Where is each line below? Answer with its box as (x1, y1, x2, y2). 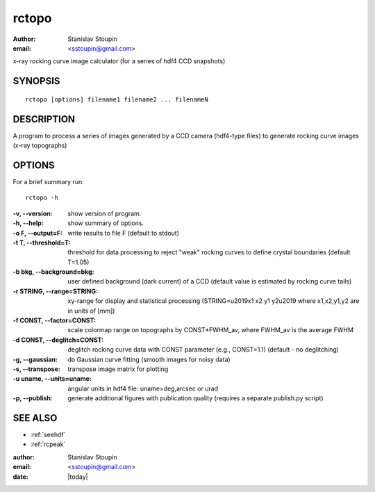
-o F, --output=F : (12, 229, 63, 237)
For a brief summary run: (12, 177, 84, 186)
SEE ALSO (12, 412, 58, 424)
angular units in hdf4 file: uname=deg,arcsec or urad (67, 384, 219, 393)
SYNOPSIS (12, 75, 60, 87)
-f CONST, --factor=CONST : (12, 316, 97, 325)
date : (12, 473, 28, 481)
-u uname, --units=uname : (12, 375, 92, 383)
